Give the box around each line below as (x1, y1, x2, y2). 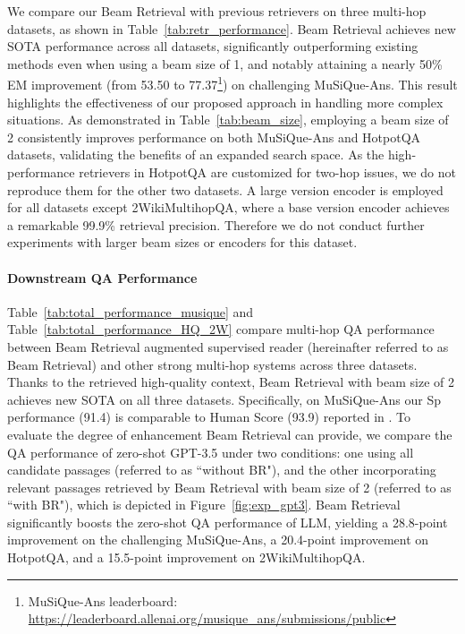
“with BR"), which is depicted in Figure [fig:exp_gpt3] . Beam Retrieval (7, 495, 401, 514)
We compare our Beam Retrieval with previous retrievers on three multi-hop (7, 2, 427, 20)
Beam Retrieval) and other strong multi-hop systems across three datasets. (7, 355, 418, 373)
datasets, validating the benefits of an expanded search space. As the (7, 145, 385, 164)
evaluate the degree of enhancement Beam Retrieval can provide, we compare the (7, 424, 452, 443)
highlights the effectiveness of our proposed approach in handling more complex (7, 92, 444, 111)
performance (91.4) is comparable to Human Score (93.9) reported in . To (7, 407, 411, 426)
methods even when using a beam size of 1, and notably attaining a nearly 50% (7, 54, 443, 73)
